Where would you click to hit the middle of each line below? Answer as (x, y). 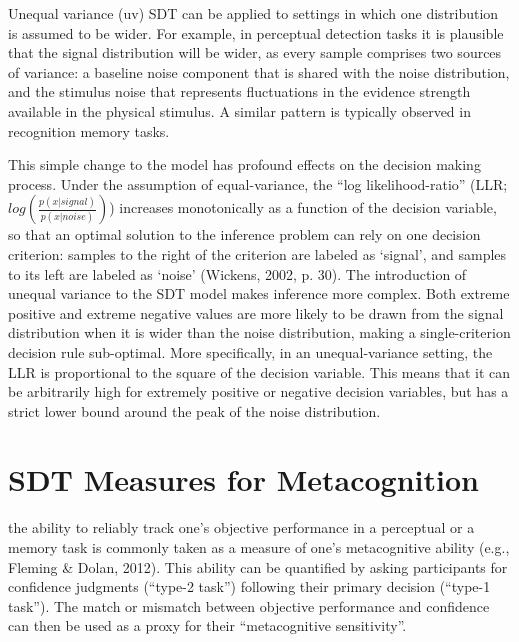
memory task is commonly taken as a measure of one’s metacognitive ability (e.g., (259, 547)
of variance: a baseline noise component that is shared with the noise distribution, (259, 71)
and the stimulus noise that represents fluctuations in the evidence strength (239, 91)
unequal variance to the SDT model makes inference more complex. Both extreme (259, 293)
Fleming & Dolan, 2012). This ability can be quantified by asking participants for (258, 566)
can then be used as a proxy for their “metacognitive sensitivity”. (207, 625)
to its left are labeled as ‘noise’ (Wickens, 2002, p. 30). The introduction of (237, 273)
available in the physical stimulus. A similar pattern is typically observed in (239, 110)
